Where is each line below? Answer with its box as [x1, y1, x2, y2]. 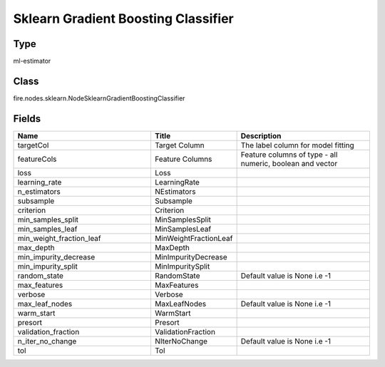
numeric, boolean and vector [240, 158, 338, 168]
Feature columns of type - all [240, 150, 338, 160]
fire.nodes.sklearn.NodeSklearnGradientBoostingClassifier [13, 93, 185, 103]
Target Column [154, 140, 205, 150]
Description [240, 130, 282, 140]
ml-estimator [13, 57, 51, 66]
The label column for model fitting [240, 140, 354, 150]
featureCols [17, 154, 57, 164]
